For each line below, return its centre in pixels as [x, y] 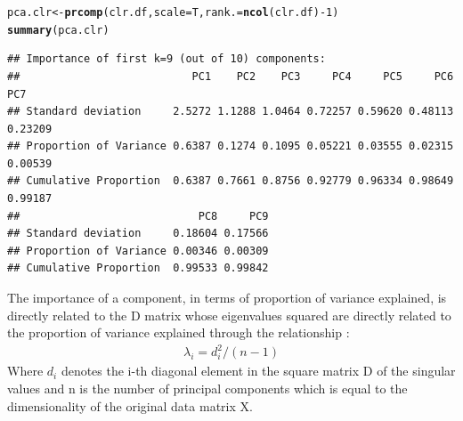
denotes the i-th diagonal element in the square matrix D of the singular [258, 371]
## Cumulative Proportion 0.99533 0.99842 [138, 268]
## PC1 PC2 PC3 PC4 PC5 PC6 [231, 76]
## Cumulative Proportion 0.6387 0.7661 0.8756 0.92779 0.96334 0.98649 [231, 181]
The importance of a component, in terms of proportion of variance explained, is [227, 298]
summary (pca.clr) [58, 30]
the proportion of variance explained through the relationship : [179, 332]
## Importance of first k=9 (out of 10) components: [167, 59]
